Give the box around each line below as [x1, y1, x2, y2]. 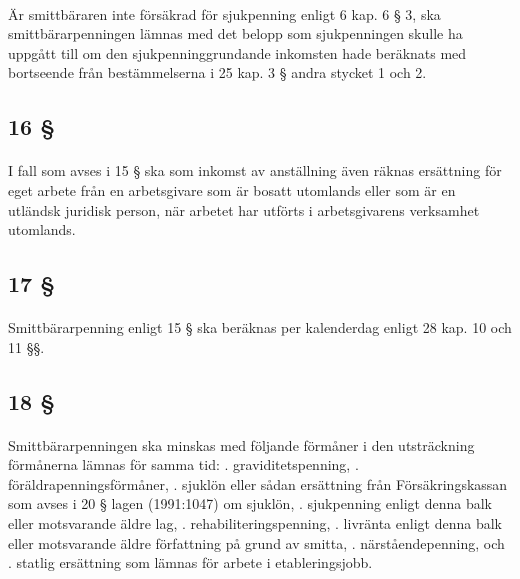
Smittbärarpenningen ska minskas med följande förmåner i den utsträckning [8, 434, 475, 455]
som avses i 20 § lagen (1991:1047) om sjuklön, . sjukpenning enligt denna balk [8, 493, 492, 514]
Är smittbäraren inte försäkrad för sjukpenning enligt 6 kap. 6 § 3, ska [8, 3, 441, 24]
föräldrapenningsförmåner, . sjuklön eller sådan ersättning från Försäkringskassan [8, 473, 508, 494]
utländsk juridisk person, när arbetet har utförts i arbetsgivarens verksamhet [8, 199, 480, 220]
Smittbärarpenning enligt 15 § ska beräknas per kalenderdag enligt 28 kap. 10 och [8, 317, 512, 338]
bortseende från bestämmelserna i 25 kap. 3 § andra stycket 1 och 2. [8, 62, 427, 83]
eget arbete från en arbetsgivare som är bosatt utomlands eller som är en [8, 179, 456, 200]
